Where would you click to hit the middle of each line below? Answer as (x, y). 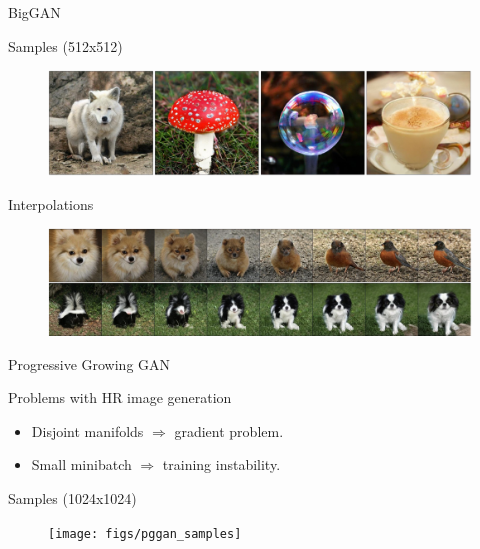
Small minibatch (81, 464)
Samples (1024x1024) (72, 498)
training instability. (221, 464)
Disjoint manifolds (87, 430)
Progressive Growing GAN (89, 363)
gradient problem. (229, 430)
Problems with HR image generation (120, 397)
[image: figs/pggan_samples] (145, 533)
